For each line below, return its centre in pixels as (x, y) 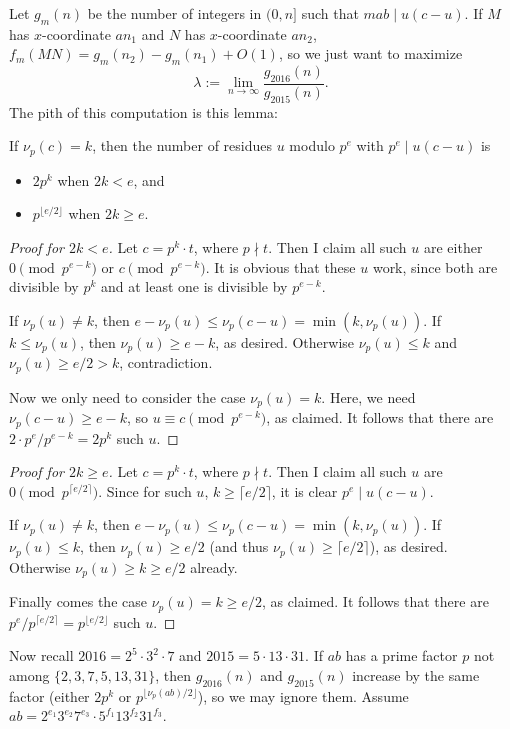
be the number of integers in (174, 13)
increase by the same (416, 674)
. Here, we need (368, 396)
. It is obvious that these (280, 266)
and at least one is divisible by (194, 286)
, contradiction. (166, 362)
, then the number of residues (182, 145)
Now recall (41, 655)
